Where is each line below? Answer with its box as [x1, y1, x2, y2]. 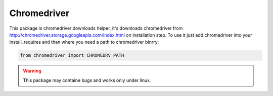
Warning [23, 68, 41, 74]
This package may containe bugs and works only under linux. [23, 77, 151, 83]
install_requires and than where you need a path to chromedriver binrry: [9, 39, 159, 45]
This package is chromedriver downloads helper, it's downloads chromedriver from [9, 25, 183, 31]
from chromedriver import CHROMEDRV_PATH [20, 53, 124, 58]
